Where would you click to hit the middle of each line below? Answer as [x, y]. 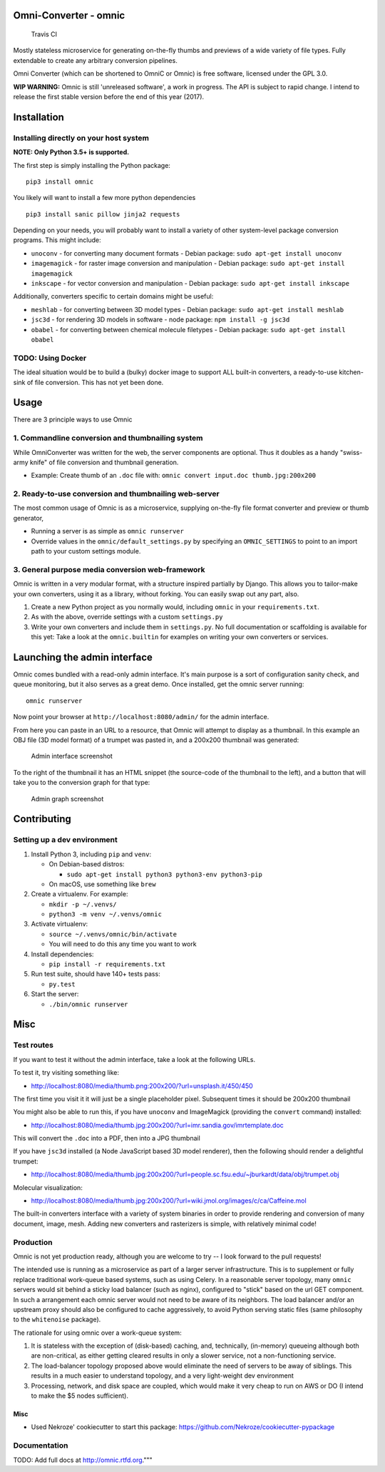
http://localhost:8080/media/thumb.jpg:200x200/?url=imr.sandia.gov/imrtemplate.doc [158, 1125]
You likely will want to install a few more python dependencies [104, 198]
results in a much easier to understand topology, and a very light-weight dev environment [162, 1376]
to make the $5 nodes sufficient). [79, 1396]
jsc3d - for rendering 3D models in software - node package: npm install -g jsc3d [160, 320]
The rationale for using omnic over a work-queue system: [97, 1333]
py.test [62, 984]
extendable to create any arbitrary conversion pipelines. [95, 60]
